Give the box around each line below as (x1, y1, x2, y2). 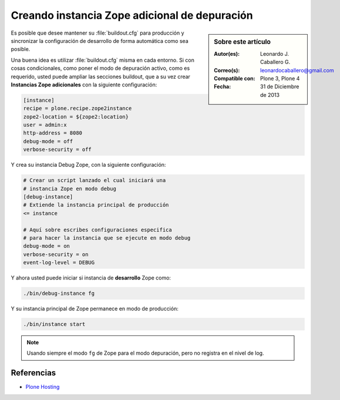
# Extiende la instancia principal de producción (23, 201, 169, 209)
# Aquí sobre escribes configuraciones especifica (23, 226, 173, 233)
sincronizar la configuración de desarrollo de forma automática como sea (11, 37, 188, 44)
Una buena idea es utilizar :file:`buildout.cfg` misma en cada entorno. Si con (11, 56, 195, 63)
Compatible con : (214, 75, 255, 82)
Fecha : (214, 83, 231, 90)
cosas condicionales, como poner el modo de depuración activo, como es (11, 65, 190, 72)
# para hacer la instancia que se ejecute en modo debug (23, 234, 191, 241)
